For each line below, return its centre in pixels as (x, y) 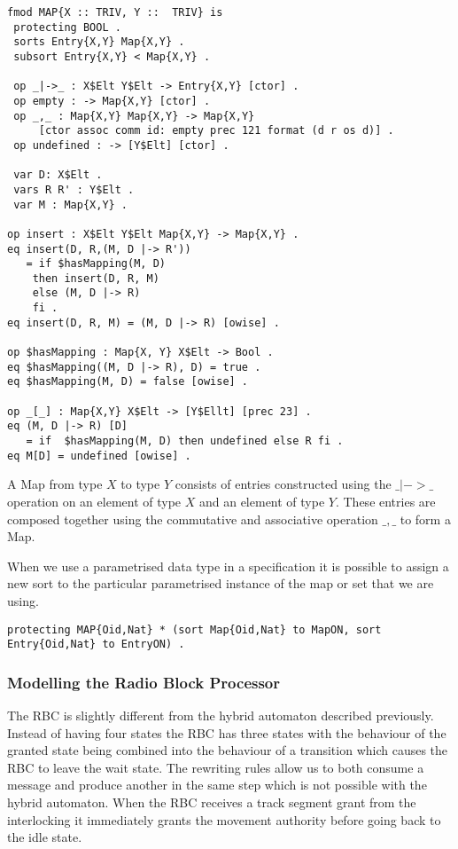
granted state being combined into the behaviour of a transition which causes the (228, 750)
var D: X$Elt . (58, 175)
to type (140, 484)
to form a (425, 519)
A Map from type (55, 484)
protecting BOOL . (67, 27)
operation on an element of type (94, 501)
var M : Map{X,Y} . (71, 204)
